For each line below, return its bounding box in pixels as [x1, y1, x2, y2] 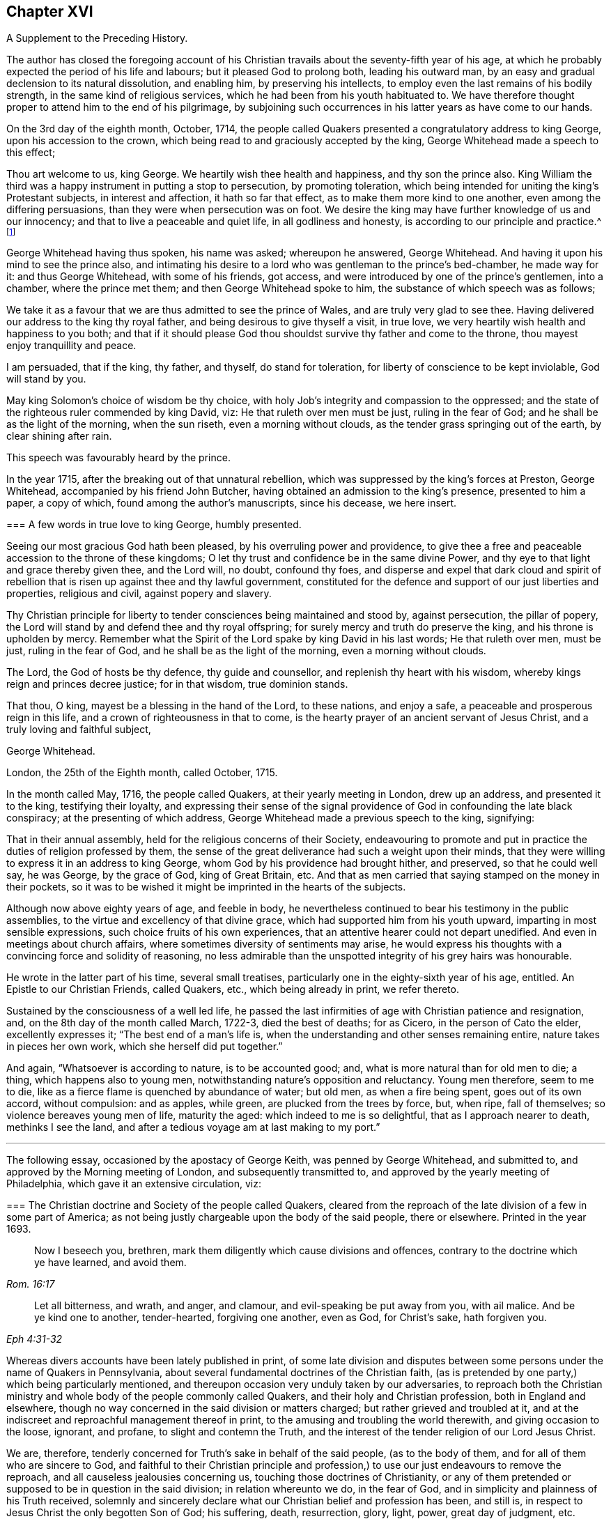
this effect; [6, 146, 56, 159]
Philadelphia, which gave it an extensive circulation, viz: [6, 1178, 262, 1190]
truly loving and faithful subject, [6, 723, 151, 736]
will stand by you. [6, 373, 86, 385]
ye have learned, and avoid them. [34, 1256, 187, 1269]
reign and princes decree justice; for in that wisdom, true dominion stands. [6, 678, 348, 691]
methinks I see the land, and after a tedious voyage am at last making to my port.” [6, 1121, 380, 1134]
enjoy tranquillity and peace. [6, 339, 137, 352]
